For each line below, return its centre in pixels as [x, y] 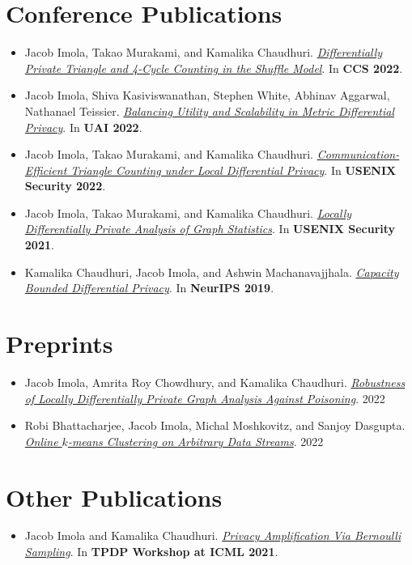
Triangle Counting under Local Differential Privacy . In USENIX [234, 170]
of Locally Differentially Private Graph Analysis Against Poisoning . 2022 [205, 398]
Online [41, 441]
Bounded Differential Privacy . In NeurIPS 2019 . [149, 288]
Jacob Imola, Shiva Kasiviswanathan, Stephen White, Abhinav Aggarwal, [207, 95]
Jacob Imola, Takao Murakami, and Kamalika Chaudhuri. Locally [188, 212]
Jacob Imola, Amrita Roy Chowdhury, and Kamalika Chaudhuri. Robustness [215, 382]
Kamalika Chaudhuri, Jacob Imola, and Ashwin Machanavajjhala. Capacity [212, 272]
